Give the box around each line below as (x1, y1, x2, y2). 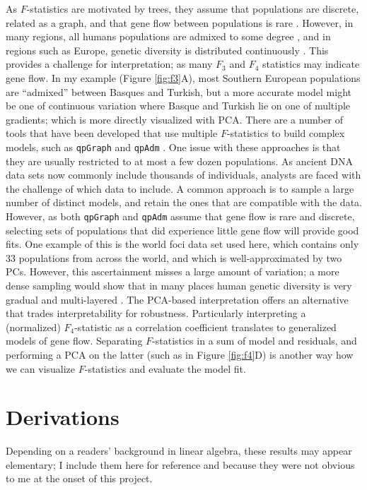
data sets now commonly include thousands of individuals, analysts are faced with (6, 167, 361, 182)
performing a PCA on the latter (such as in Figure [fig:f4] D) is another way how (6, 347, 354, 361)
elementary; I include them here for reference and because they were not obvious (6, 457, 355, 472)
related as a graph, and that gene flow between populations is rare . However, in (6, 15, 354, 30)
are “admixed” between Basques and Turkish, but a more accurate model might (6, 84, 351, 99)
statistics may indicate (262, 56, 360, 71)
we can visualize (6, 361, 76, 376)
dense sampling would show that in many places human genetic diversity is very (6, 278, 352, 292)
